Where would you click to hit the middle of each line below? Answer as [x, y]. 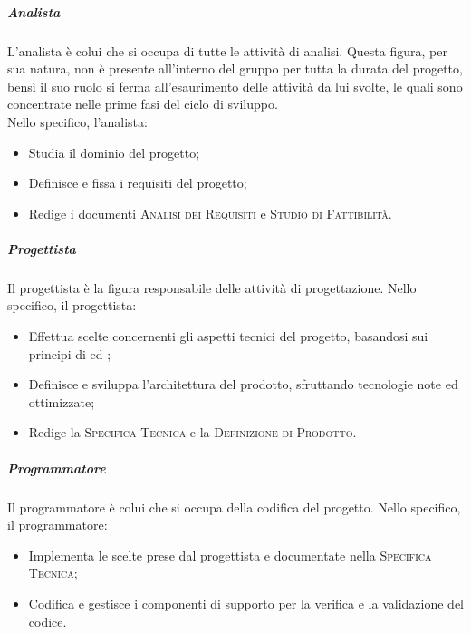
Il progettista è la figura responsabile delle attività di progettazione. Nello [212, 287]
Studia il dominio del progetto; [114, 152]
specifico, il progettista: [72, 305]
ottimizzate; [62, 401]
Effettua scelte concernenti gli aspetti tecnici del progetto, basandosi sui [228, 336]
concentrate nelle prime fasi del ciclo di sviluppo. [143, 104]
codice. [48, 621]
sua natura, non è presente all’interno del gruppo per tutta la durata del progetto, [235, 68]
